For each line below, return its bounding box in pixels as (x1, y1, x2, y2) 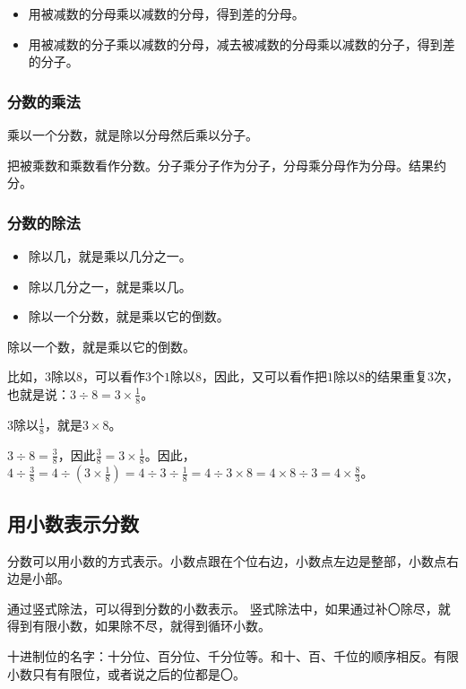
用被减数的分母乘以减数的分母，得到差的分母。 (28, 4, 305, 22)
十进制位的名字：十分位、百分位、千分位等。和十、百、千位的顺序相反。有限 (7, 647, 459, 666)
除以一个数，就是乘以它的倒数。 (7, 336, 195, 355)
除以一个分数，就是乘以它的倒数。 (28, 307, 229, 326)
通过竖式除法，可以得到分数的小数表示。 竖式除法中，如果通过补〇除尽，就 (7, 598, 451, 617)
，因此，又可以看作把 (202, 367, 327, 386)
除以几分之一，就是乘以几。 (28, 276, 192, 295)
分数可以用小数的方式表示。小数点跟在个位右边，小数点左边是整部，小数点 (7, 551, 446, 570)
